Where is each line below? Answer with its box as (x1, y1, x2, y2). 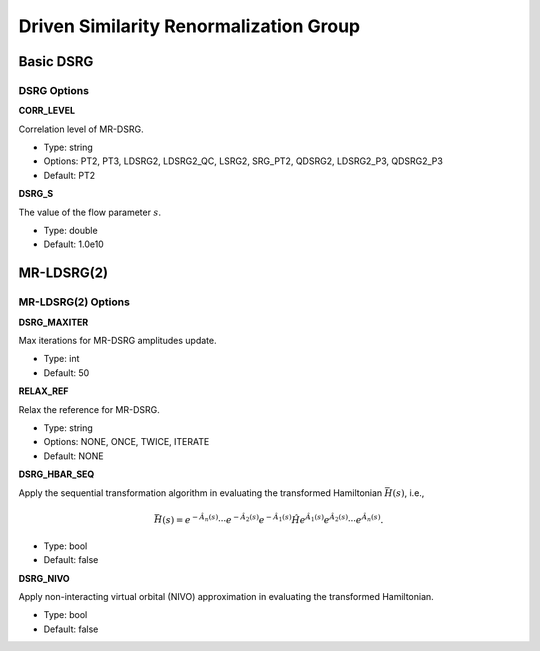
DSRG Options (18, 83, 90, 97)
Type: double (43, 225, 99, 237)
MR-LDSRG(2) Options (18, 295, 130, 309)
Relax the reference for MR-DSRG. (18, 403, 160, 415)
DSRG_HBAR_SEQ (18, 468, 95, 480)
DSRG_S (18, 188, 54, 200)
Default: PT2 (43, 169, 96, 181)
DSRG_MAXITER (18, 316, 89, 328)
